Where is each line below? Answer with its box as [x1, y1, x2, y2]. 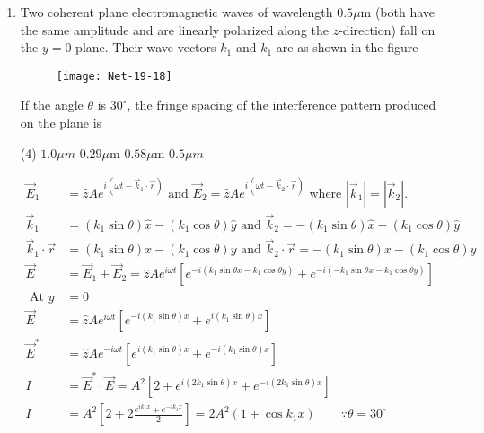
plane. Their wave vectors [75, 38, 216, 57]
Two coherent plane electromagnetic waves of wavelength [20, 3, 333, 21]
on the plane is [20, 113, 102, 132]
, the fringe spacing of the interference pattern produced [127, 95, 436, 114]
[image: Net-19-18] [56, 69, 172, 83]
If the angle [20, 95, 84, 114]
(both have [374, 3, 436, 21]
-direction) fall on [339, 20, 436, 39]
